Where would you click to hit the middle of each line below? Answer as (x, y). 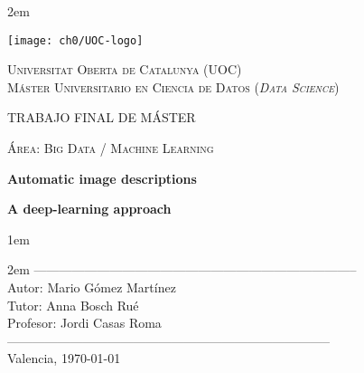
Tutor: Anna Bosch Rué (73, 305)
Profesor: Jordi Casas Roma (84, 323)
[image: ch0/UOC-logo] (75, 40)
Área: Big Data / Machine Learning (111, 148)
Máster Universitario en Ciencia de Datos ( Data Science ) (173, 86)
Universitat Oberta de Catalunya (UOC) (125, 69)
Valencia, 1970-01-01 (64, 358)
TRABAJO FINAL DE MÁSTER (102, 117)
